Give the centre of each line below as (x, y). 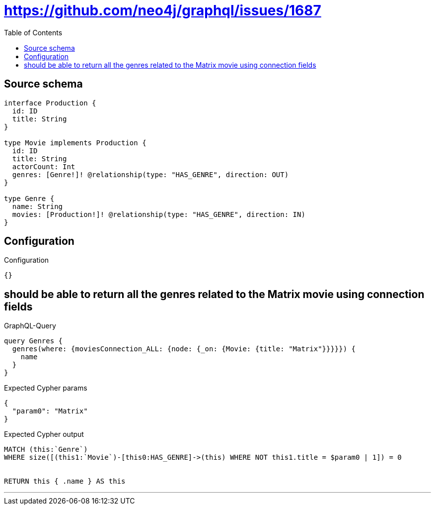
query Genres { (34, 341)
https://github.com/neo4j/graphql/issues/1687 (163, 10)
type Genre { (29, 198)
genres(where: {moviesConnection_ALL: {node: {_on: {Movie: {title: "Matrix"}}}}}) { (184, 349)
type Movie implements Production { (75, 143)
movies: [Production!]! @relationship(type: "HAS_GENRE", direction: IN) (159, 214)
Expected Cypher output (44, 434)
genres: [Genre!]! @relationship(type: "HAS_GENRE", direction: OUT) (150, 174)
